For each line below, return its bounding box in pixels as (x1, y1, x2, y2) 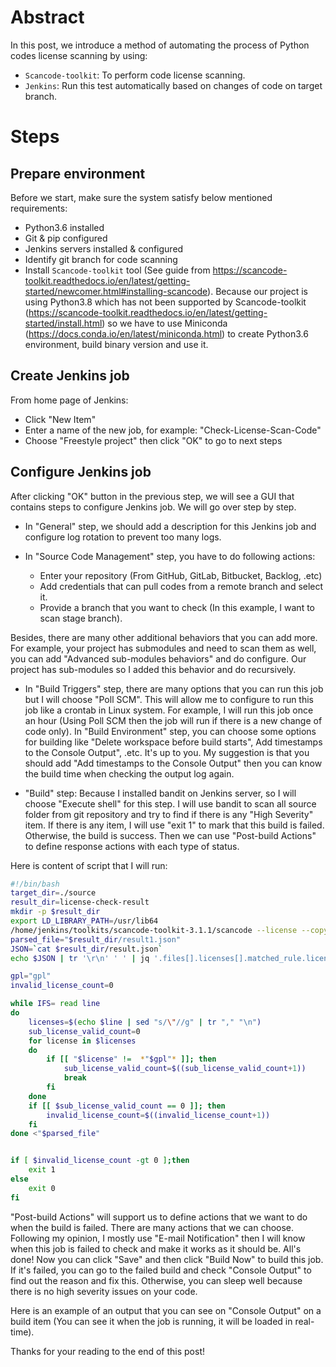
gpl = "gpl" (10, 971, 52, 981)
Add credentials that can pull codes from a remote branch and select (39, 580, 324, 592)
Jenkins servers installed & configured (24, 242, 184, 255)
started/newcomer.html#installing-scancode (24, 285, 208, 297)
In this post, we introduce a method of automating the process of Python (10, 39, 310, 51)
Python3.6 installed (24, 221, 105, 233)
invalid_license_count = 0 (10, 981, 114, 991)
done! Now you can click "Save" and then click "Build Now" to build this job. (10, 1253, 324, 1265)
